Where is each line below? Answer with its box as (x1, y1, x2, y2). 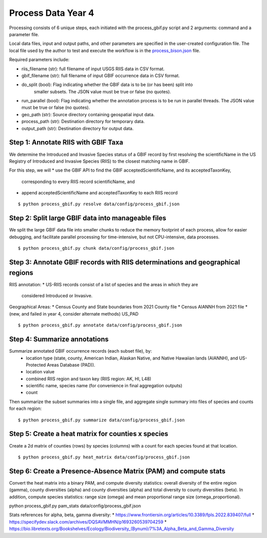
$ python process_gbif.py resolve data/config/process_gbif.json (18, 201, 180, 207)
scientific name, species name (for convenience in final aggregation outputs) (26, 383, 182, 389)
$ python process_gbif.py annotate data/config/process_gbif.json (18, 322, 182, 328)
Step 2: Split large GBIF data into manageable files (9, 214, 167, 223)
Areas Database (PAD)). (47, 361, 95, 368)
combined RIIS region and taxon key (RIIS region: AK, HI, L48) (26, 376, 152, 382)
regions (9, 269, 34, 277)
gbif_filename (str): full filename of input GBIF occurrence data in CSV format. (21, 72, 180, 79)
